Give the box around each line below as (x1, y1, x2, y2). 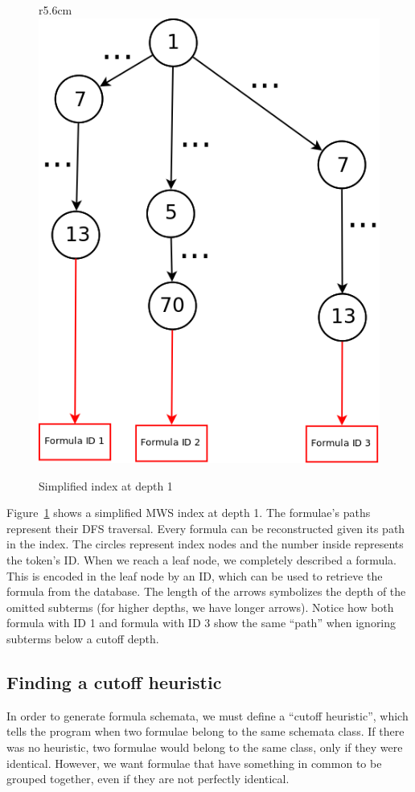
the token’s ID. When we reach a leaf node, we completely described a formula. (6, 551, 397, 568)
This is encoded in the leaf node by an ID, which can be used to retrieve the (6, 567, 383, 584)
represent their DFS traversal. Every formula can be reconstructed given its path (6, 519, 405, 536)
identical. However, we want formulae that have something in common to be (6, 754, 382, 771)
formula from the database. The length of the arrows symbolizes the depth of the (6, 583, 406, 600)
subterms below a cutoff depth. (6, 630, 159, 646)
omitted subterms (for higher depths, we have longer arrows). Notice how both (6, 598, 394, 615)
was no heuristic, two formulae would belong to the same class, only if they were (6, 738, 403, 755)
